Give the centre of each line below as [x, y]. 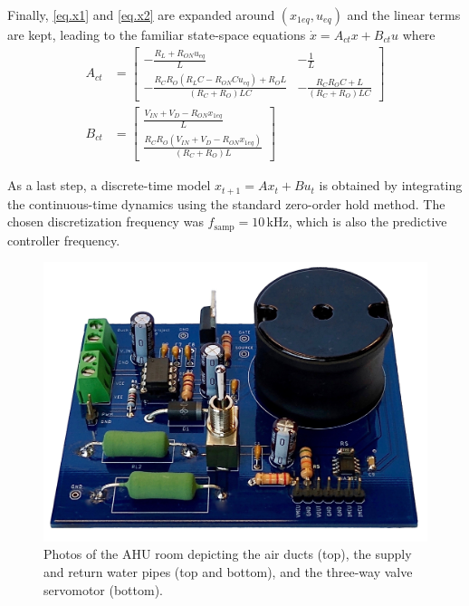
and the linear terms [404, 14]
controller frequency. [64, 240]
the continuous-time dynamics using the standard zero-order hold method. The [226, 203]
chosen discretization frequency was [105, 221]
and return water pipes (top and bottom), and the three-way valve [228, 571]
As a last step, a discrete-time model [109, 185]
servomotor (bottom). [103, 589]
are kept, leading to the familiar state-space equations [157, 34]
